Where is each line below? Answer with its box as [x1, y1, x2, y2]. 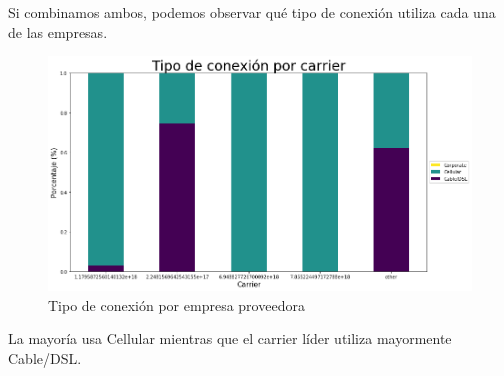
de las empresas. [8, 21, 108, 42]
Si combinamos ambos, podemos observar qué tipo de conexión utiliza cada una [8, 2, 496, 22]
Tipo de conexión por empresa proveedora [48, 294, 305, 315]
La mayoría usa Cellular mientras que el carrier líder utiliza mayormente [8, 328, 452, 349]
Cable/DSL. [8, 348, 82, 369]
